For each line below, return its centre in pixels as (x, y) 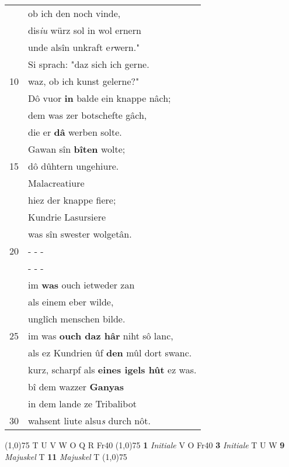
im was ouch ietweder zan (81, 285)
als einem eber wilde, (71, 302)
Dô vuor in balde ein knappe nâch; (100, 98)
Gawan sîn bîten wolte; (77, 149)
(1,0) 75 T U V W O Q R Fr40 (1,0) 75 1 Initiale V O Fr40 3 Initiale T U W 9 (145, 445)
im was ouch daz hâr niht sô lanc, (101, 336)
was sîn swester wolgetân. (80, 234)
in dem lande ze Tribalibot (82, 404)
